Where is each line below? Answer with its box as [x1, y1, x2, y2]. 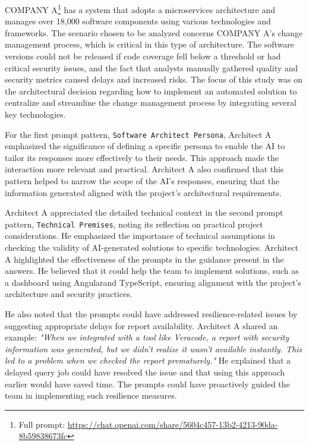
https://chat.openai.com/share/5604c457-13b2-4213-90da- [67, 418, 278, 430]
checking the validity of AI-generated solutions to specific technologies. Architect [5, 241, 298, 254]
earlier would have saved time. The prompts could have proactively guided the [5, 377, 290, 390]
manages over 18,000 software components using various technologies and [5, 15, 271, 27]
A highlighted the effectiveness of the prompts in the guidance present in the [5, 253, 284, 265]
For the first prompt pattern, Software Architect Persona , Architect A [5, 128, 272, 140]
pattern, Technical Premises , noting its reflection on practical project [5, 217, 263, 230]
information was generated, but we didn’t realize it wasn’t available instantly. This [5, 342, 302, 355]
